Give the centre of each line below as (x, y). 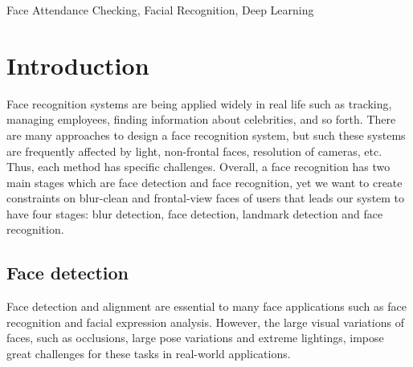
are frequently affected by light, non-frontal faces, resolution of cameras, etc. (194, 151)
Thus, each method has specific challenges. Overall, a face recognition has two (198, 167)
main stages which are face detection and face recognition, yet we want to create (204, 182)
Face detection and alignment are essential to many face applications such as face (206, 306)
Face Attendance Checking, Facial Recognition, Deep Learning (160, 10)
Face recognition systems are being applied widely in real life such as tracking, (199, 103)
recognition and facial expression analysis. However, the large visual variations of (205, 322)
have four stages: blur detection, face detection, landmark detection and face (195, 213)
